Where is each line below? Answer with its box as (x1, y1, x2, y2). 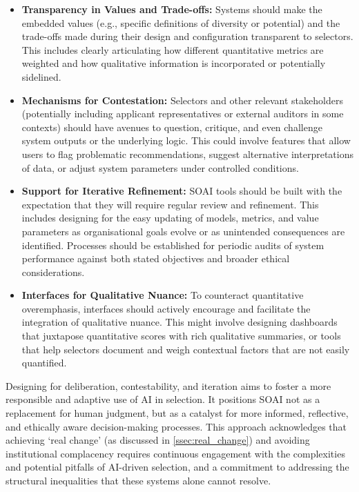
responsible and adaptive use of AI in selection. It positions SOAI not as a (6, 392, 320, 406)
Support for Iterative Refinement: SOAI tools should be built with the (21, 184, 342, 198)
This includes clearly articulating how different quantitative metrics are (21, 42, 324, 57)
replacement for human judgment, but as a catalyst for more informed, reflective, (6, 406, 349, 420)
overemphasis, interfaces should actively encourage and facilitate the (21, 301, 311, 315)
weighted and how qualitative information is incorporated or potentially (21, 56, 326, 70)
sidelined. (21, 69, 61, 83)
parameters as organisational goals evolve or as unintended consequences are (21, 224, 345, 238)
